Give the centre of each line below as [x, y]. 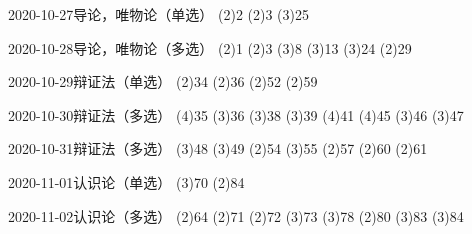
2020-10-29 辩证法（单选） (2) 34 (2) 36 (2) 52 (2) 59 [163, 81]
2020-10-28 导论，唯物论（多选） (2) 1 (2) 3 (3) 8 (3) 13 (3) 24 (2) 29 [210, 47]
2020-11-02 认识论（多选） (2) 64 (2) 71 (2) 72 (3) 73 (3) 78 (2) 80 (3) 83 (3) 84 [236, 215]
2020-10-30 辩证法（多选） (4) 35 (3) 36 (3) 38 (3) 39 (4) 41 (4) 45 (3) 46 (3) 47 [236, 114]
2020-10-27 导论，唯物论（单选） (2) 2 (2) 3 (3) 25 [159, 14]
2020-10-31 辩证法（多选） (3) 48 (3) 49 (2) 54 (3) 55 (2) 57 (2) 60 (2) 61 [218, 148]
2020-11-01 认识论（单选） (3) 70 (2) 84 [126, 181]
